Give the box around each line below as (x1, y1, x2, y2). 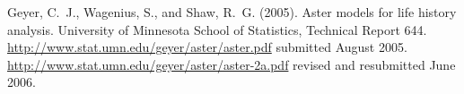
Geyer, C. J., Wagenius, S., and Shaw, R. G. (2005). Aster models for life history (7, 3, 457, 21)
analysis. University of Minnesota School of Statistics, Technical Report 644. (7, 20, 427, 38)
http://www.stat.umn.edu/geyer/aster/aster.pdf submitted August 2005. (7, 38, 407, 56)
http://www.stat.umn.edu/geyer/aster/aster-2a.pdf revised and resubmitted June (7, 55, 456, 73)
